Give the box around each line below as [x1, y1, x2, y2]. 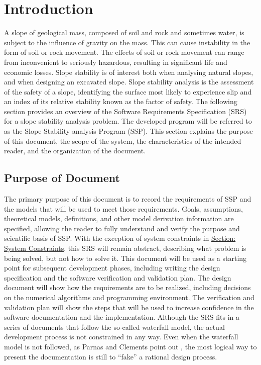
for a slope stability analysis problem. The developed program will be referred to [4, 116, 252, 126]
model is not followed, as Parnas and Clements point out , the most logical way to [4, 341, 257, 351]
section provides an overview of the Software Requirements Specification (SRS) [4, 106, 247, 116]
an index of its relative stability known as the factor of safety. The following [4, 96, 237, 107]
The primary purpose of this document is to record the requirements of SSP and [4, 194, 251, 204]
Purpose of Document [4, 170, 120, 186]
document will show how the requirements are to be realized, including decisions [4, 282, 251, 293]
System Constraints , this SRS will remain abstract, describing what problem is [4, 243, 246, 253]
